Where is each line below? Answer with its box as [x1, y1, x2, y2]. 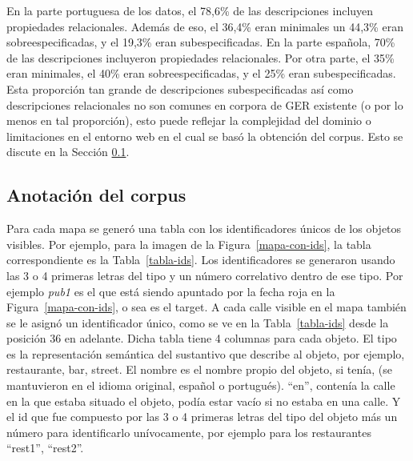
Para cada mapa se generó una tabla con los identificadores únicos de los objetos [6, 220, 402, 237]
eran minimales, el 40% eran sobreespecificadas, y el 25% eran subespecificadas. [6, 65, 396, 82]
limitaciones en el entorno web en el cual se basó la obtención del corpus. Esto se [6, 127, 403, 144]
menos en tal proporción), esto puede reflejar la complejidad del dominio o [6, 112, 371, 129]
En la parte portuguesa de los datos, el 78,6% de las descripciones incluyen [6, 2, 374, 18]
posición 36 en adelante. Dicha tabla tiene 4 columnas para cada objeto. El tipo [6, 330, 397, 347]
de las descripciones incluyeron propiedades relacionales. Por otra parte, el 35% [6, 49, 395, 66]
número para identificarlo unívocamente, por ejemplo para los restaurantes [6, 423, 371, 440]
